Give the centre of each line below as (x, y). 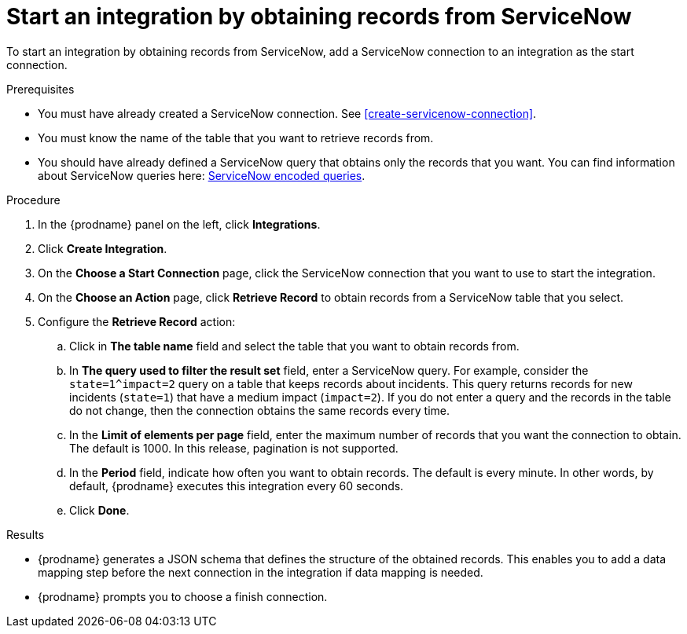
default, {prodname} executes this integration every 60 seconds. (237, 486)
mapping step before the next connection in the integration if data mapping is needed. (261, 572)
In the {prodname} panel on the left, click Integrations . (179, 224)
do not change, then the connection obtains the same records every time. (260, 410)
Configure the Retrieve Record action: (137, 321)
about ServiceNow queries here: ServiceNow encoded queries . (202, 175)
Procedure (33, 200)
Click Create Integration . (103, 248)
